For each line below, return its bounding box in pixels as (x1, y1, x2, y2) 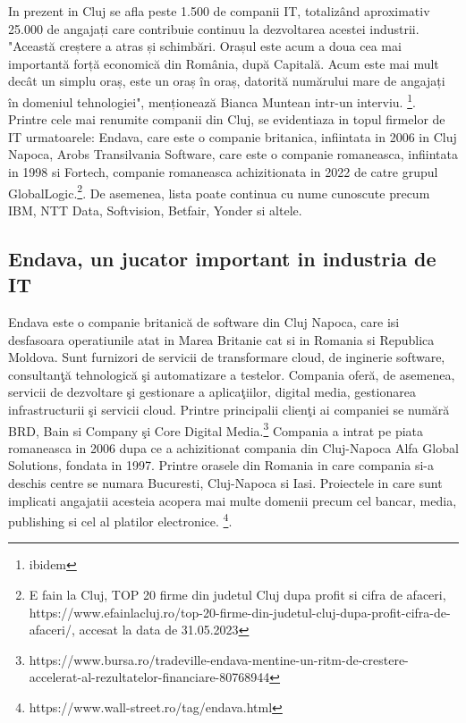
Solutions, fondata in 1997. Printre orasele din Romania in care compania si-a (8, 456, 435, 475)
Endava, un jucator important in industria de (8, 244, 436, 272)
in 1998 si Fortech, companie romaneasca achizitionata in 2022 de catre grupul (8, 163, 438, 181)
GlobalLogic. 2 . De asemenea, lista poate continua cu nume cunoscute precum (8, 181, 430, 202)
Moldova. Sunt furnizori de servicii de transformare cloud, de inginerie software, (8, 348, 445, 366)
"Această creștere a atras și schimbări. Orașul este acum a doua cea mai (8, 37, 402, 55)
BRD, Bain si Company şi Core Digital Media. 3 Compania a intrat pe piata (8, 418, 423, 440)
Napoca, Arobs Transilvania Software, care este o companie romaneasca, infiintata (8, 145, 458, 164)
